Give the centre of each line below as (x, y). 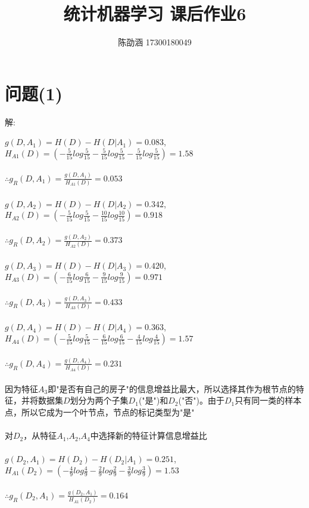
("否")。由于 (201, 400)
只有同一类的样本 (268, 400)
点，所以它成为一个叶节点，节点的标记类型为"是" (100, 412)
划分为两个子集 (99, 400)
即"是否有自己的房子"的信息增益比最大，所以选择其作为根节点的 (172, 388)
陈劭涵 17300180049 (155, 42)
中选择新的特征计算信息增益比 (149, 435)
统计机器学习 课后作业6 (155, 13)
